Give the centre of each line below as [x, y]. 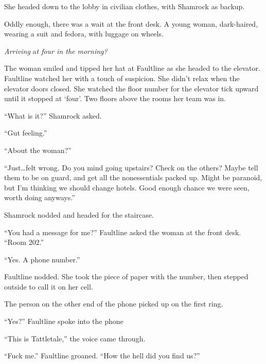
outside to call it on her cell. [49, 286]
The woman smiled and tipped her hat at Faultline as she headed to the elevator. [132, 68]
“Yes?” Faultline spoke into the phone [64, 321]
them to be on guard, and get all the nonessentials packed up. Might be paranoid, [133, 177]
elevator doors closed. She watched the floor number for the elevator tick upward [131, 88]
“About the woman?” [38, 150]
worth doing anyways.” [40, 197]
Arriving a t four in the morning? [56, 51]
